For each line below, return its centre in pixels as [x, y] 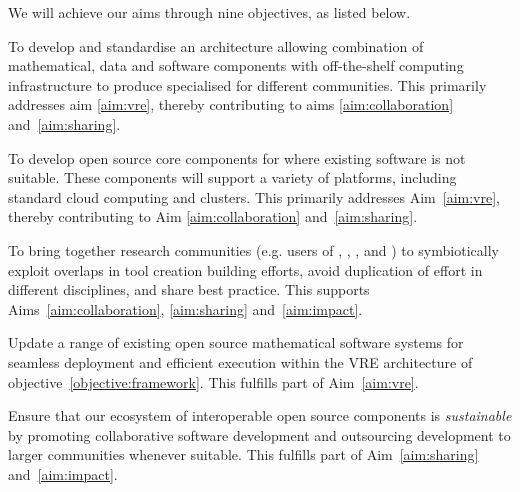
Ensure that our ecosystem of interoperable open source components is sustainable [260, 415]
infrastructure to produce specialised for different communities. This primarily [247, 84]
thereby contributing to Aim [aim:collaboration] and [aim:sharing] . [213, 216]
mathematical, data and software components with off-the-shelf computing [236, 65]
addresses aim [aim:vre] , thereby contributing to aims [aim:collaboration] [231, 104]
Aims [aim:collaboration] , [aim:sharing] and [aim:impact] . [185, 308]
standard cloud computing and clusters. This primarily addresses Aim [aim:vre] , [254, 196]
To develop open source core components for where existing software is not [237, 157]
